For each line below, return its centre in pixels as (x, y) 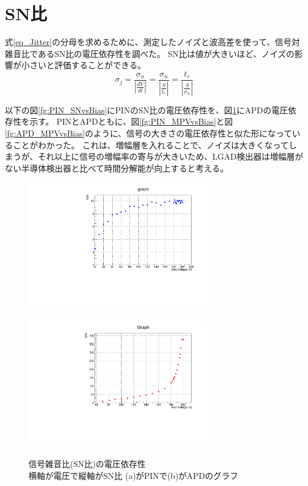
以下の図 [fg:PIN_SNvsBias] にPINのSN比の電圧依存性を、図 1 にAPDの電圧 (147, 109)
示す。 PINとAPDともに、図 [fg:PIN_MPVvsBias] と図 (131, 121)
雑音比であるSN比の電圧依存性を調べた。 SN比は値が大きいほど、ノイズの (150, 53)
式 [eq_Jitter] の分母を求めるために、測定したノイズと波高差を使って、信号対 (153, 42)
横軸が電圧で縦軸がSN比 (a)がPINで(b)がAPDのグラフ (134, 475)
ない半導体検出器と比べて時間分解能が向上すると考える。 (117, 168)
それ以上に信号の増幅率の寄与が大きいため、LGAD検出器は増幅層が (170, 156)
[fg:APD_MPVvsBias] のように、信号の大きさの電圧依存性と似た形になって (149, 133)
